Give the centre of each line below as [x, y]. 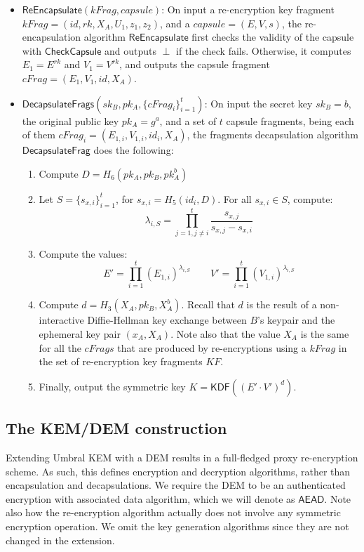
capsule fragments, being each [290, 120]
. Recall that [208, 304]
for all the [60, 347]
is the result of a [282, 304]
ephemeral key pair [80, 333]
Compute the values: [83, 253]
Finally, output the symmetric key [112, 386]
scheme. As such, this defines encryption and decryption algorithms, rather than [178, 471]
